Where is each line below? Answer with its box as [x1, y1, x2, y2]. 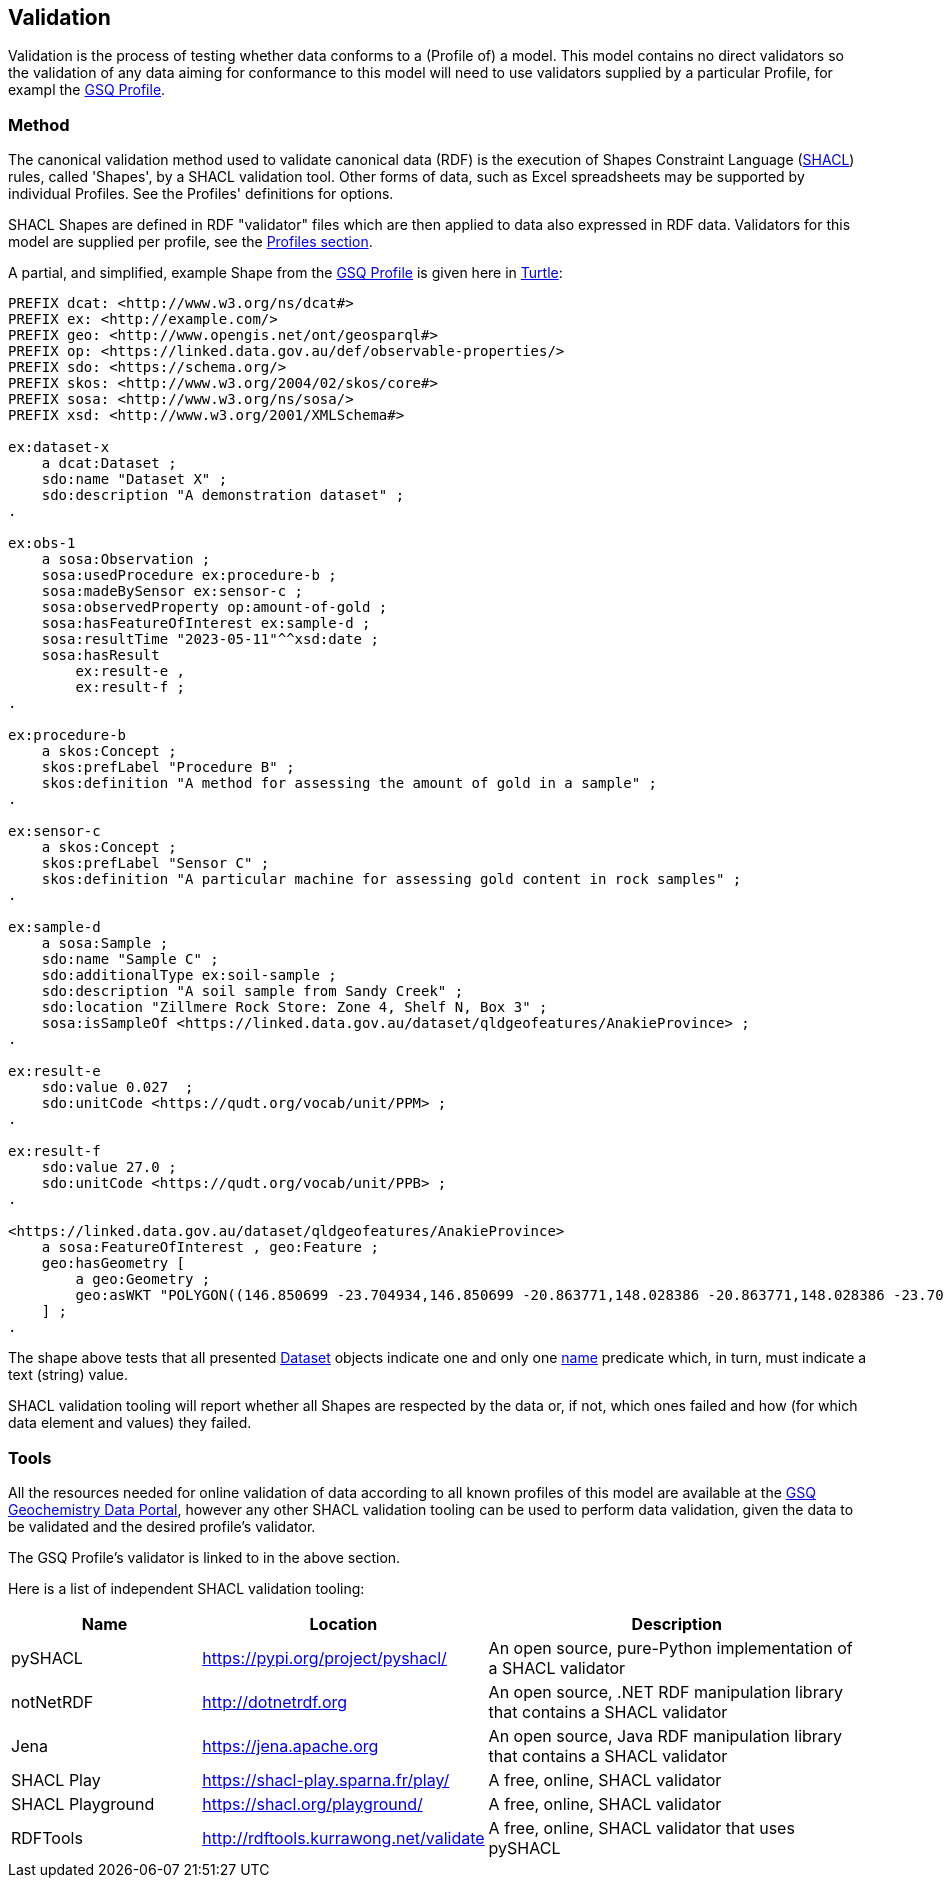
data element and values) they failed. [8, 1414, 252, 1432]
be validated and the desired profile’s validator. [8, 1517, 316, 1535]
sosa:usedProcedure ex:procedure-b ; [41, 567, 337, 584]
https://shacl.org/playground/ [202, 1793, 423, 1814]
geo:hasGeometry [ [41, 1255, 186, 1272]
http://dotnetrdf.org [202, 1691, 348, 1712]
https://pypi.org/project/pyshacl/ [202, 1647, 447, 1668]
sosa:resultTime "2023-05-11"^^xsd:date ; [41, 631, 379, 648]
